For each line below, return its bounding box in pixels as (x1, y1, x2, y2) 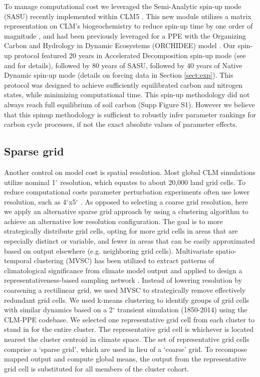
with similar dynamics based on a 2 (4, 304, 113, 315)
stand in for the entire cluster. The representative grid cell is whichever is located (4, 324, 254, 334)
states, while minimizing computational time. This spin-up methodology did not (4, 89, 250, 100)
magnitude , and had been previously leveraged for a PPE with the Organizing (4, 30, 246, 41)
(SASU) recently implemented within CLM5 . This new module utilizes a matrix (4, 11, 251, 21)
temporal (4, 255, 32, 266)
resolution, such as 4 (4, 196, 67, 207)
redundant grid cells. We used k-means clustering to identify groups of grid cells (4, 294, 249, 305)
